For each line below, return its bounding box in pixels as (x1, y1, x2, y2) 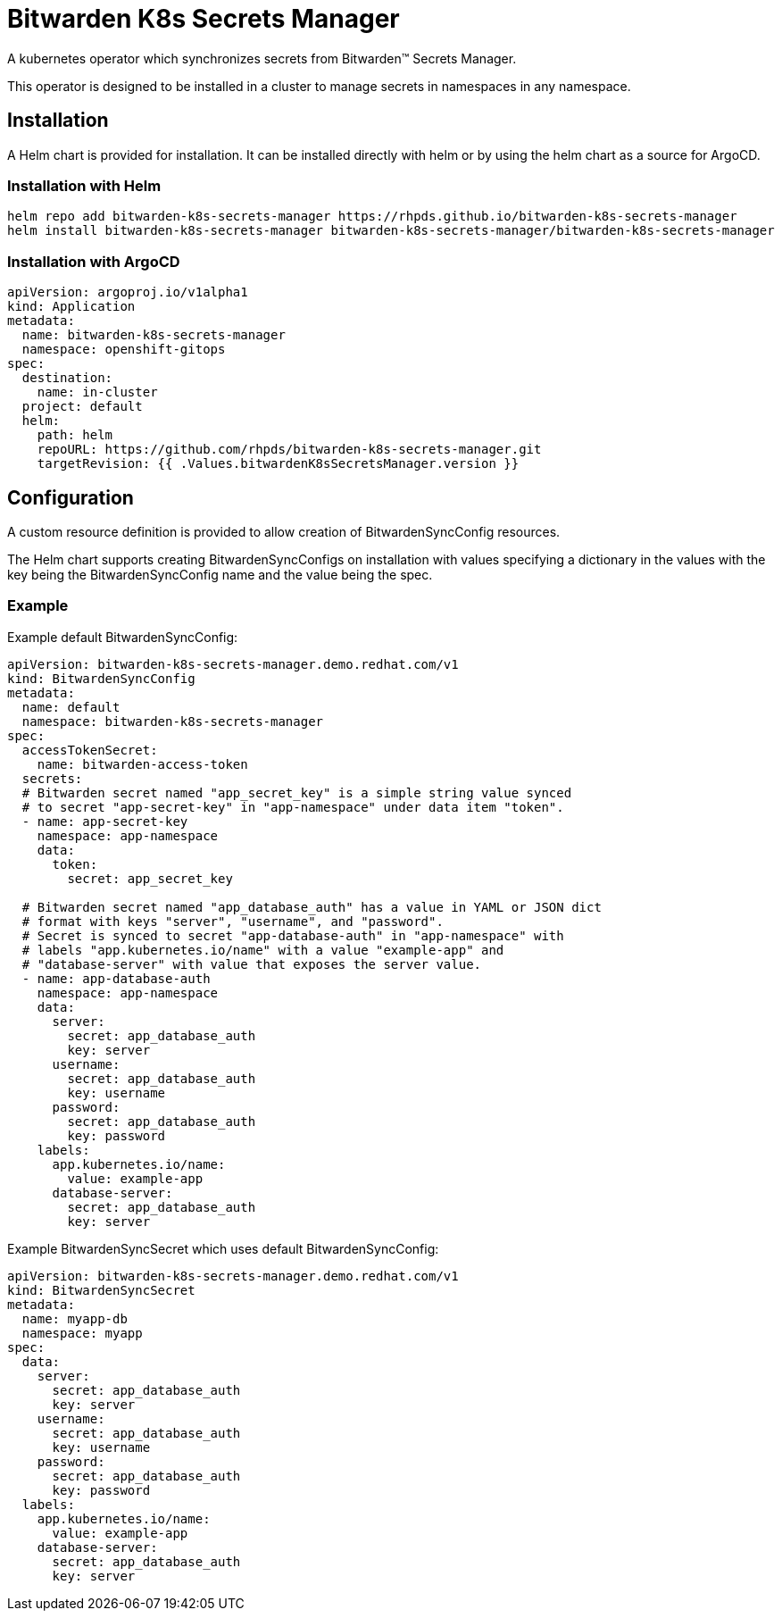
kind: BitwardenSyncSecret (7, 1282, 195, 1297)
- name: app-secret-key (21, 813, 188, 829)
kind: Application (7, 299, 136, 314)
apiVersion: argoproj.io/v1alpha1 (7, 285, 248, 300)
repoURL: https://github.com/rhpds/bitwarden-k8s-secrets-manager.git (37, 442, 542, 457)
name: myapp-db (21, 1311, 128, 1326)
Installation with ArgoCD (7, 252, 180, 271)
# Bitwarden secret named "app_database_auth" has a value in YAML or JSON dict (21, 899, 602, 914)
